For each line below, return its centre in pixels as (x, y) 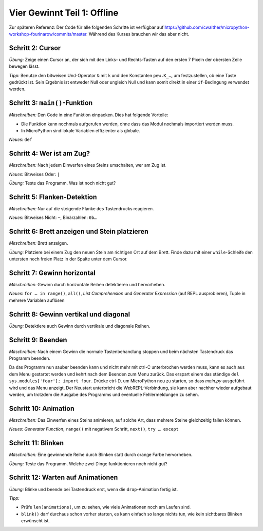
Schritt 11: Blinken (37, 443)
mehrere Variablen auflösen (37, 300)
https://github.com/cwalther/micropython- (207, 27)
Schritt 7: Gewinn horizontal (52, 273)
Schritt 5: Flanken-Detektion (53, 197)
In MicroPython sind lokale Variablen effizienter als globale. (81, 131)
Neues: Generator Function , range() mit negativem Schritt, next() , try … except (94, 429)
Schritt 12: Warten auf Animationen (63, 478)
